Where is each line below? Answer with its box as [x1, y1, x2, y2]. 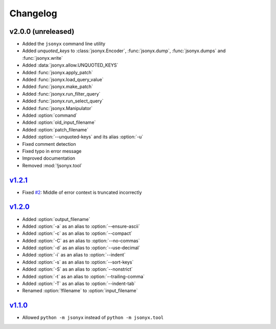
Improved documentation [22, 155, 76, 161]
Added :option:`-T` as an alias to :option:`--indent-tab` [22, 280, 136, 287]
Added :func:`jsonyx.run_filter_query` [22, 91, 101, 97]
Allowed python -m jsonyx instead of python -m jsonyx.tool [22, 315, 164, 321]
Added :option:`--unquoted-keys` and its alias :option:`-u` [22, 134, 143, 140]
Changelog [9, 8, 57, 19]
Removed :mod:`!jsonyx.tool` [22, 162, 83, 168]
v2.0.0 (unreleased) [9, 27, 75, 36]
